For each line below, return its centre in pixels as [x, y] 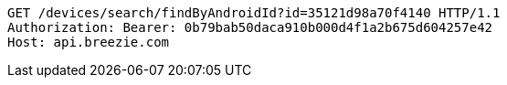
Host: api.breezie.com [89, 42]
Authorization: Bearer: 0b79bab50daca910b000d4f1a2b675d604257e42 [250, 27]
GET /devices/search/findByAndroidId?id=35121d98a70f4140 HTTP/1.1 [254, 13]
